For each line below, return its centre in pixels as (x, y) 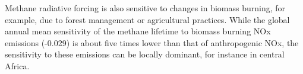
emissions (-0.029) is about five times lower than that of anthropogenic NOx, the (152, 42)
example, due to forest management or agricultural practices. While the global (147, 19)
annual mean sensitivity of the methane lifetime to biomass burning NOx (138, 31)
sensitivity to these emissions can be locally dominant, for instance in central (145, 54)
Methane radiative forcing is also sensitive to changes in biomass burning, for (145, 8)
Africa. (17, 65)
